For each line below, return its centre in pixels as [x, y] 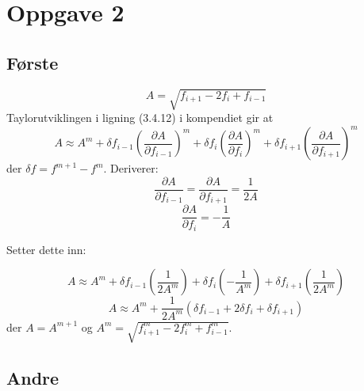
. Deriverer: [131, 168]
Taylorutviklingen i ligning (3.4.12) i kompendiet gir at [140, 118]
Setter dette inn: [46, 249]
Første [33, 62]
